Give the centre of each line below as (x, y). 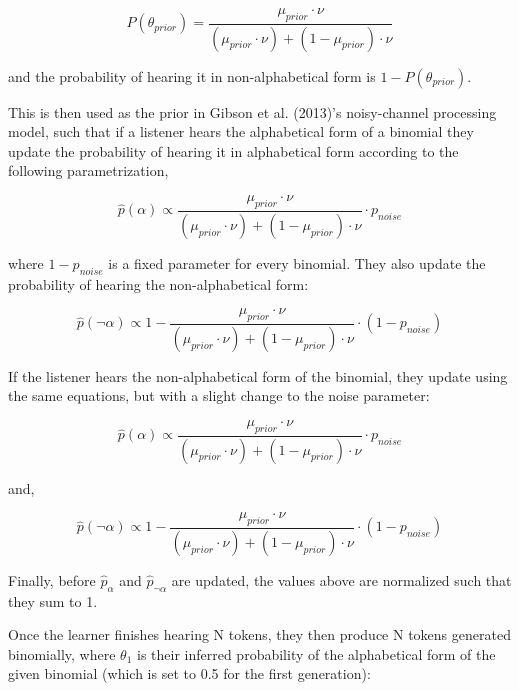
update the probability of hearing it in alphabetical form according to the (233, 150)
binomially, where (62, 653)
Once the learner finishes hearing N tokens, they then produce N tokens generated (259, 634)
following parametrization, (88, 170)
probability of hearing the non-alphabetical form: (158, 283)
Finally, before (52, 579)
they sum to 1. (53, 600)
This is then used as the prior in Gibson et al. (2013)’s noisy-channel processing (252, 111)
